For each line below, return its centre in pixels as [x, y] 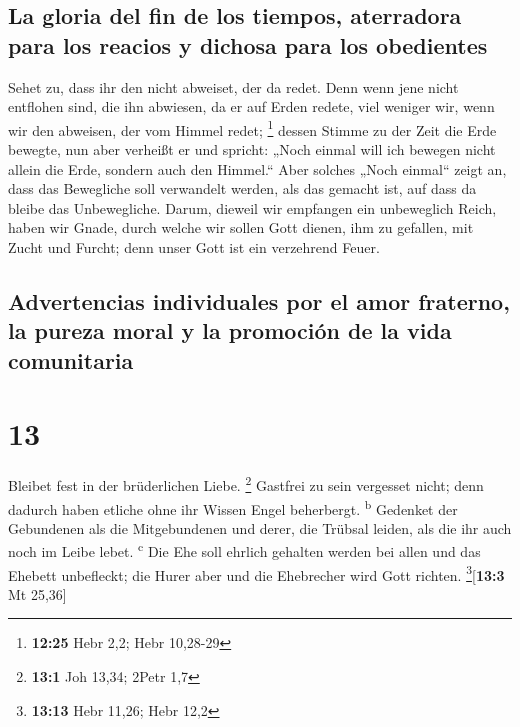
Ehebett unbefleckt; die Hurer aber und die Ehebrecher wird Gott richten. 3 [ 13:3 [256, 573]
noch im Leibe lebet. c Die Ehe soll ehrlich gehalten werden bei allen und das [244, 550]
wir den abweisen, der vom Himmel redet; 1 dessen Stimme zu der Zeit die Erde [252, 128]
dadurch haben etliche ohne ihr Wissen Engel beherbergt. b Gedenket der [233, 507]
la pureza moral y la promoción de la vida [230, 330]
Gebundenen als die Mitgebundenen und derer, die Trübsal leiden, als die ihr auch [260, 527]
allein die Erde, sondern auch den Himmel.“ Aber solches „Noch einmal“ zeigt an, [257, 168]
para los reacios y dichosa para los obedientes [248, 44]
